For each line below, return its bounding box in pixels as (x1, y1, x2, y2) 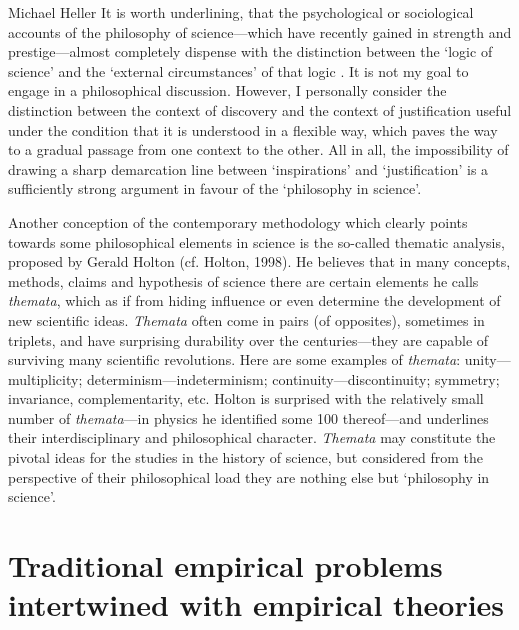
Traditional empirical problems (8, 545, 443, 586)
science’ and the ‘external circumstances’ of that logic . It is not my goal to (8, 60, 469, 81)
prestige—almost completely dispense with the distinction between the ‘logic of (8, 41, 493, 62)
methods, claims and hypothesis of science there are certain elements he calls (8, 270, 479, 291)
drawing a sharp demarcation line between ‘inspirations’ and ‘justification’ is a (8, 158, 489, 179)
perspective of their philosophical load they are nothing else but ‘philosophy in (8, 466, 490, 487)
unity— (464, 349, 511, 370)
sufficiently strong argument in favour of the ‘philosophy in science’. (8, 178, 422, 199)
